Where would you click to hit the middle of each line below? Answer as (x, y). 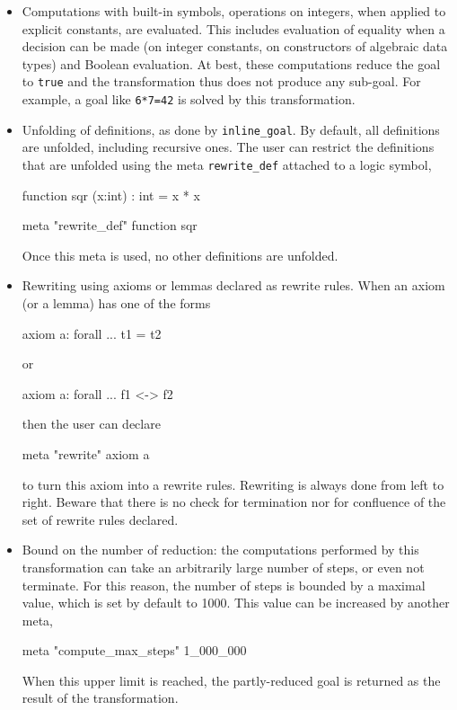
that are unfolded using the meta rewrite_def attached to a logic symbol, (227, 164)
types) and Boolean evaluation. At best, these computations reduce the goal (231, 63)
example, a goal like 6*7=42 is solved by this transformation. (189, 99)
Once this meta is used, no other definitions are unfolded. (180, 255)
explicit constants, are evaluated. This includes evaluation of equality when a (233, 28)
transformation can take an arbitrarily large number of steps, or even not (223, 567)
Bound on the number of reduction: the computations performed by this (220, 550)
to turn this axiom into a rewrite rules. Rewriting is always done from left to (233, 484)
